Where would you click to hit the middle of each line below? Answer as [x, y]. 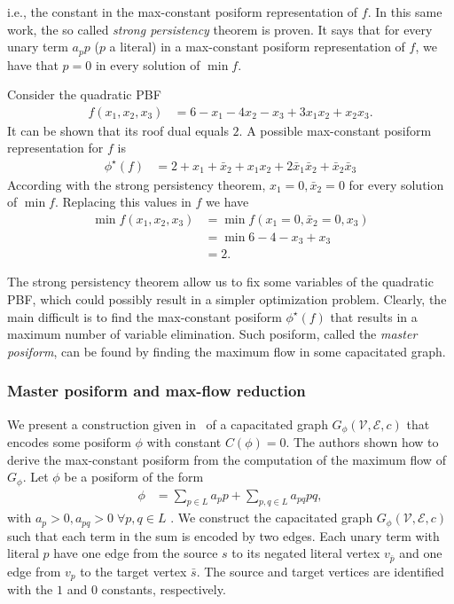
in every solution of [148, 64]
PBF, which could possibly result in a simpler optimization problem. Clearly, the [227, 298]
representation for [55, 148]
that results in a [374, 316]
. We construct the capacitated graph [272, 518]
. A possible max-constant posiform [335, 130]
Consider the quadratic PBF [84, 94]
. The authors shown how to [362, 441]
